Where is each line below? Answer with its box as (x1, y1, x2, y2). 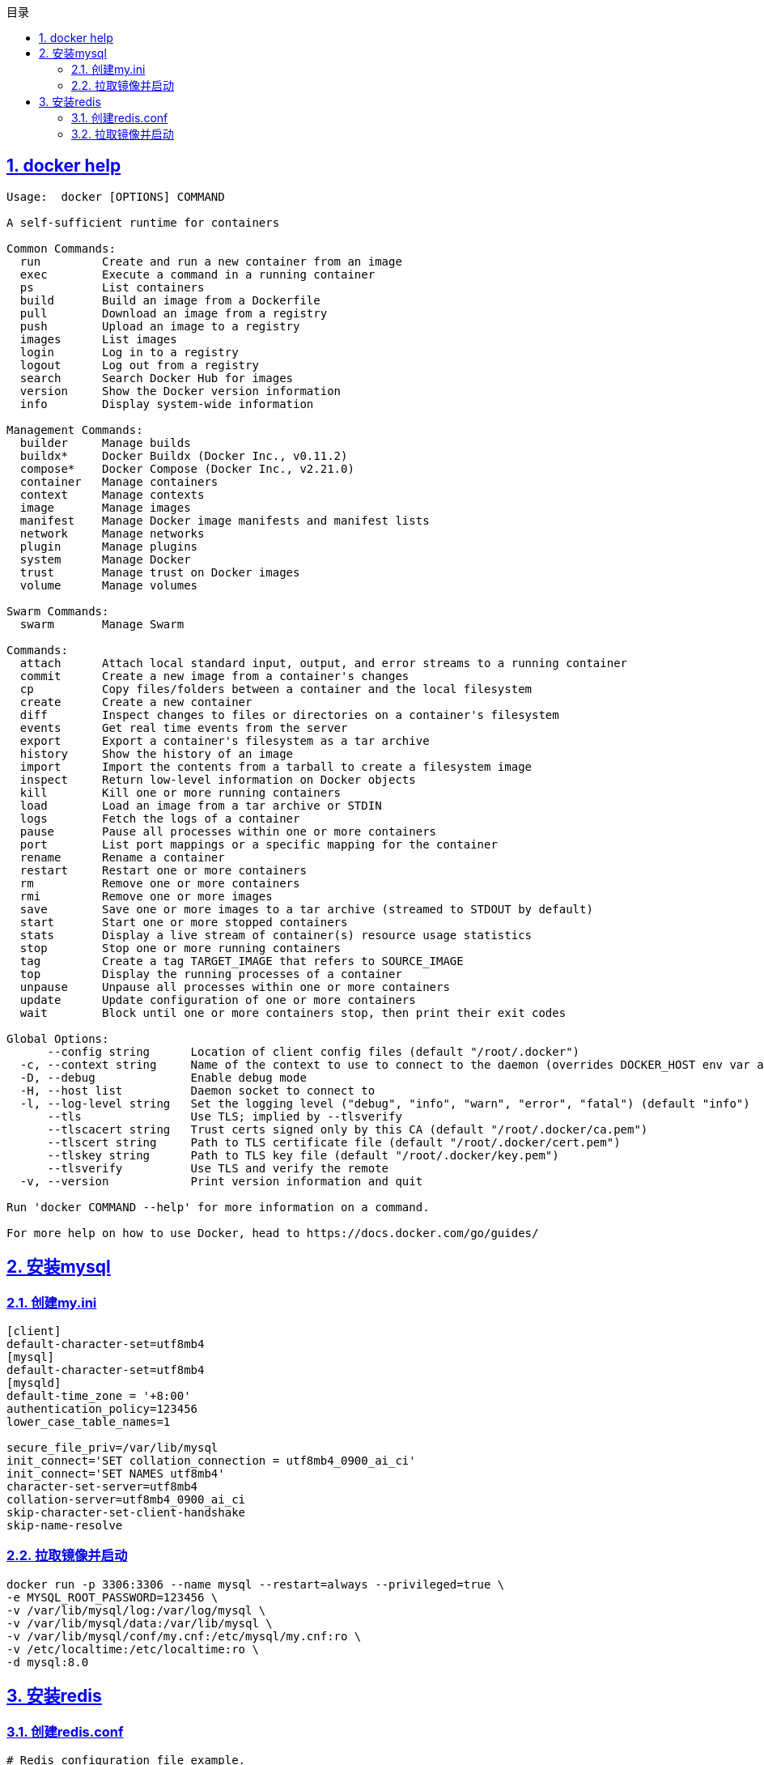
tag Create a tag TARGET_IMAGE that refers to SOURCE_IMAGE (19, 954, 464, 968)
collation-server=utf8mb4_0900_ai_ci (6, 1493, 246, 1507)
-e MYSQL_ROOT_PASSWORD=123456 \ (6, 1590, 219, 1604)
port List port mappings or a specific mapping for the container (19, 837, 498, 851)
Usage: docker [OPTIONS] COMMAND (6, 189, 225, 203)
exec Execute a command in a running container (19, 267, 376, 281)
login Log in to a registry (19, 345, 239, 359)
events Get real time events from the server (19, 721, 348, 734)
